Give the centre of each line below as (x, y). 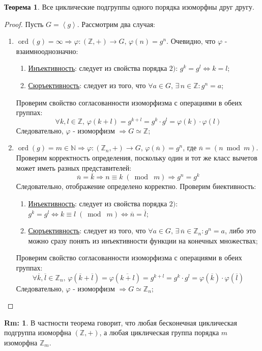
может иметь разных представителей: (74, 167)
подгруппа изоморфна (38, 332)
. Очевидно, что (191, 41)
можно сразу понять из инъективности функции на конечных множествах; (143, 240)
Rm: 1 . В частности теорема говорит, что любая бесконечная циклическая (121, 322)
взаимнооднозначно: (47, 51)
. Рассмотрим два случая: (116, 24)
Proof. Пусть (24, 24)
